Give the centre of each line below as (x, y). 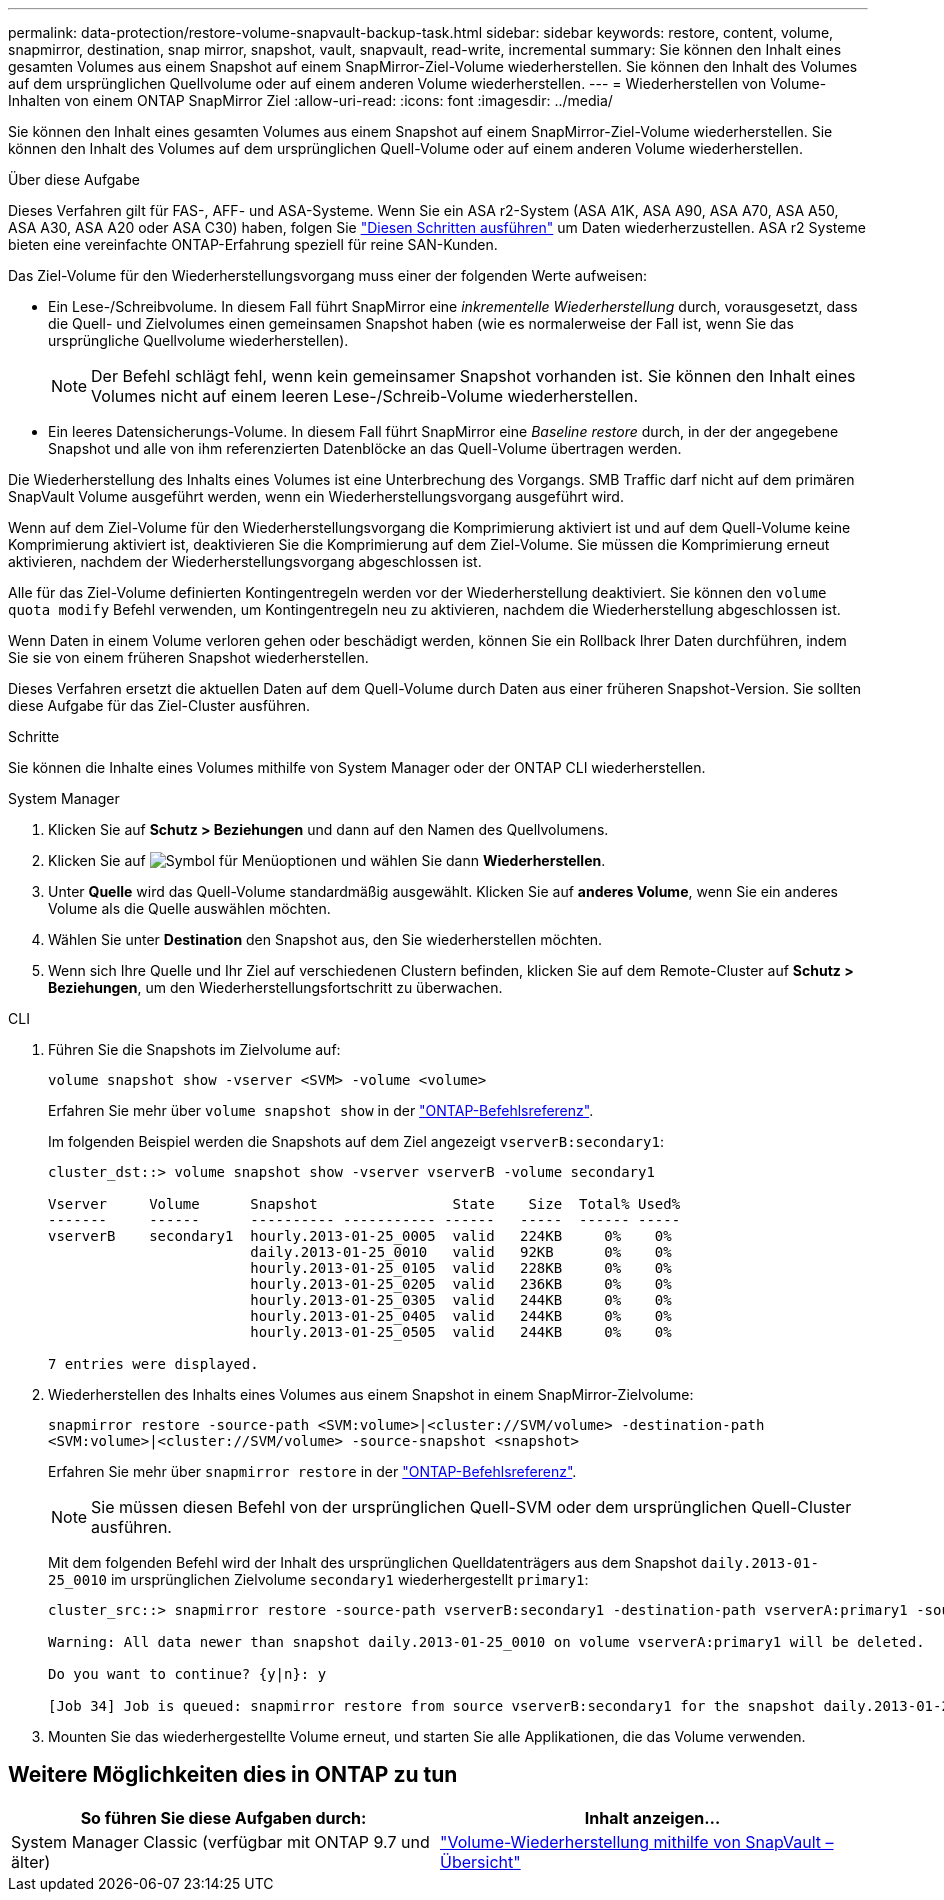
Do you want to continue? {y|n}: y (187, 1674)
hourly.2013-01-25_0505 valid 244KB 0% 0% (461, 1332)
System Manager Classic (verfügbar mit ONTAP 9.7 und (220, 1841)
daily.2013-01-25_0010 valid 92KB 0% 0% (461, 1252)
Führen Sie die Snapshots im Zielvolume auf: (194, 1049)
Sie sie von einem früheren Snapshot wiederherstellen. (188, 657)
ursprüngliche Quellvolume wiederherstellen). (198, 340)
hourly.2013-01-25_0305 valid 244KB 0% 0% (461, 1300)
